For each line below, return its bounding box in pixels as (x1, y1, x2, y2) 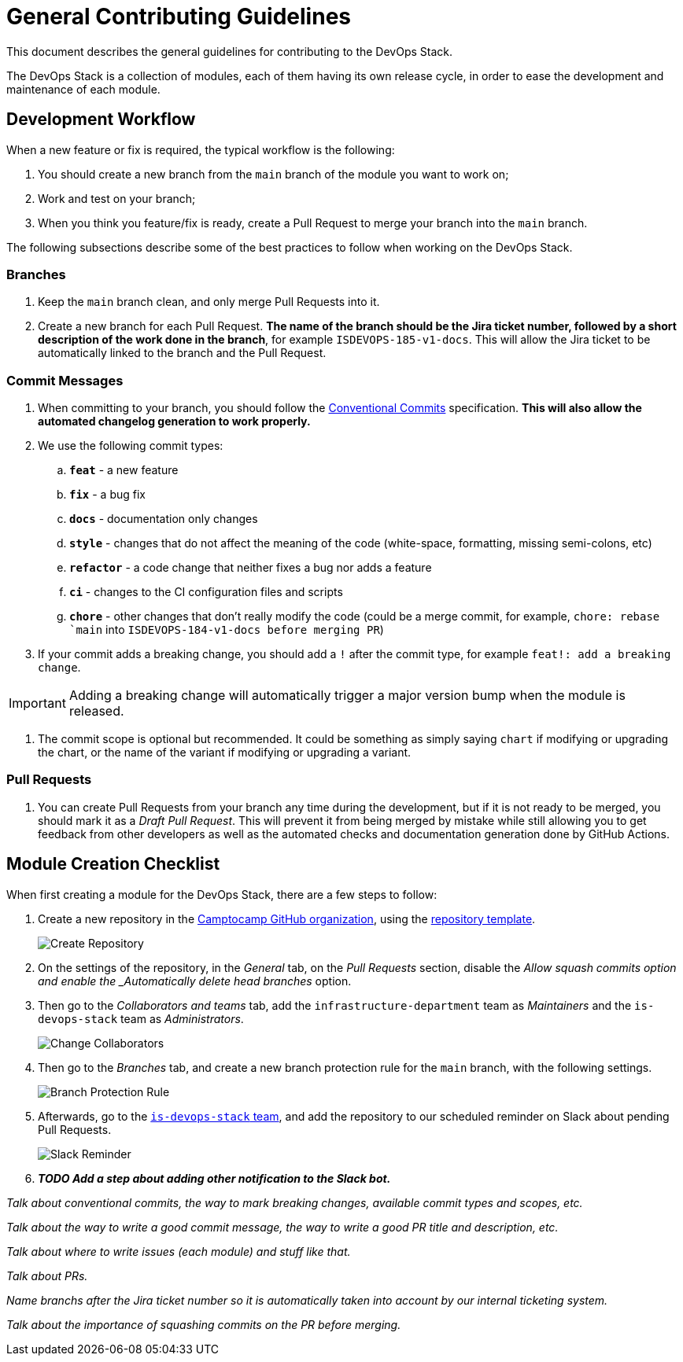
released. (68, 703, 124, 720)
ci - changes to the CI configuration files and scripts (69, 585, 343, 599)
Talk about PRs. (6, 1268, 88, 1283)
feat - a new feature (69, 463, 179, 477)
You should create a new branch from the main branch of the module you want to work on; (38, 167, 509, 181)
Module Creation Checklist (6, 854, 220, 874)
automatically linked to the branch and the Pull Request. (38, 346, 327, 360)
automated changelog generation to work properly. (38, 414, 311, 429)
